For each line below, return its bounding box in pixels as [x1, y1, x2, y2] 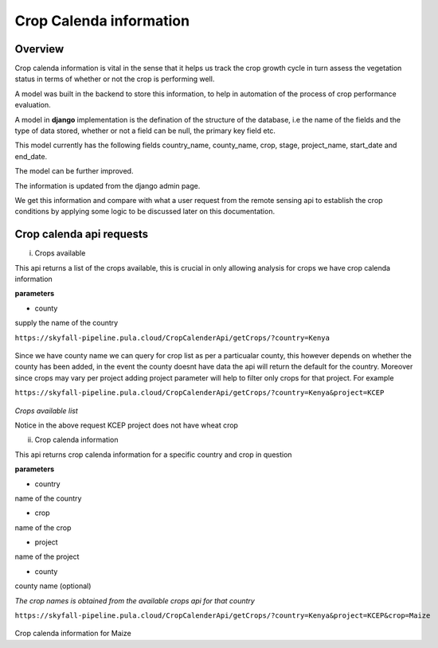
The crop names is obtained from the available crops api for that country [14, 595, 255, 605]
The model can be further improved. [14, 166, 134, 176]
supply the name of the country [14, 318, 119, 328]
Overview [14, 42, 65, 56]
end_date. [14, 151, 48, 161]
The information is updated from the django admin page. [14, 181, 201, 190]
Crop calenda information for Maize [14, 629, 131, 638]
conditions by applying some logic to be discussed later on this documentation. [14, 207, 275, 217]
